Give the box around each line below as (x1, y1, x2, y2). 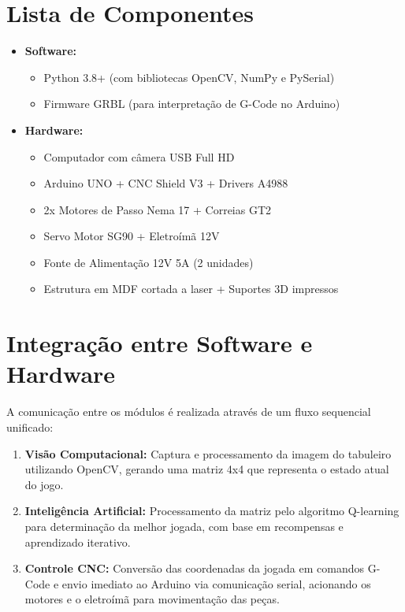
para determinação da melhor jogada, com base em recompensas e (24, 517, 344, 534)
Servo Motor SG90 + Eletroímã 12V (43, 228, 220, 244)
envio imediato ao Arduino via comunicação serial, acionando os (61, 575, 371, 592)
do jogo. (24, 476, 64, 492)
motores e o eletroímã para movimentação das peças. (24, 591, 280, 607)
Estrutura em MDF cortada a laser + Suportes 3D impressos (43, 280, 339, 297)
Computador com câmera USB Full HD (43, 148, 235, 165)
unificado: (6, 418, 54, 435)
